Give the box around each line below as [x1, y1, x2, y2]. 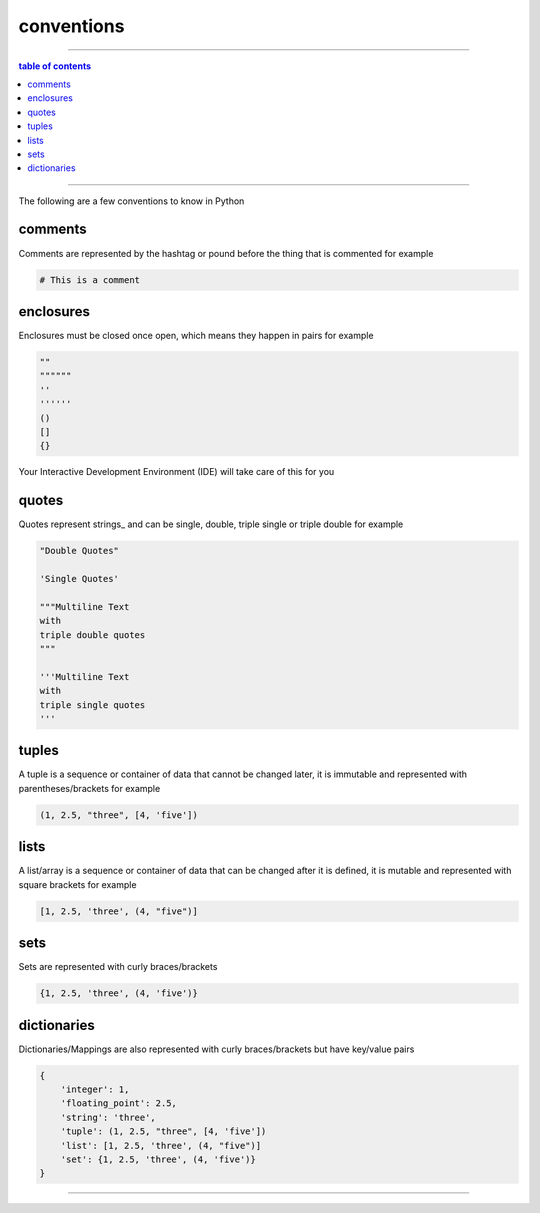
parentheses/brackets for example [18, 782, 161, 794]
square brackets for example [18, 878, 137, 890]
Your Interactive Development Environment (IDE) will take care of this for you [18, 466, 335, 478]
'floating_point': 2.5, [60, 1098, 177, 1109]
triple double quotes [39, 629, 146, 640]
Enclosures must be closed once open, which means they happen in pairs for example [18, 330, 374, 342]
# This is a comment [39, 274, 140, 285]
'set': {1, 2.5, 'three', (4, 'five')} [60, 1154, 257, 1165]
